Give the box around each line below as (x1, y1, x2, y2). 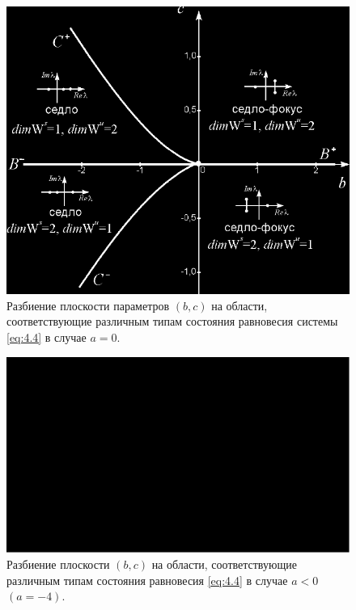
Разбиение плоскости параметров (6, 297, 170, 313)
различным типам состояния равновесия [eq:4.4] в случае (6, 571, 288, 588)
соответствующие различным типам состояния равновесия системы (6, 313, 338, 330)
